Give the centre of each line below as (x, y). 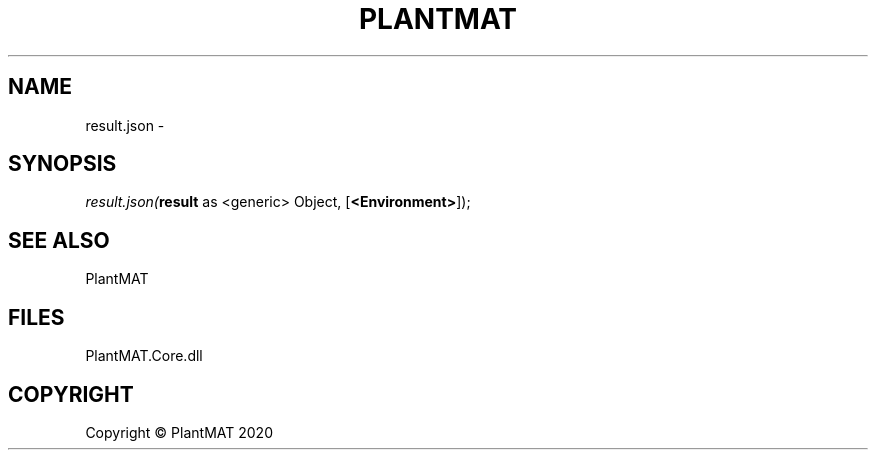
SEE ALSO (59, 240)
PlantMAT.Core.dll (144, 356)
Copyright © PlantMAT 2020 (179, 432)
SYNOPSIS (62, 164)
